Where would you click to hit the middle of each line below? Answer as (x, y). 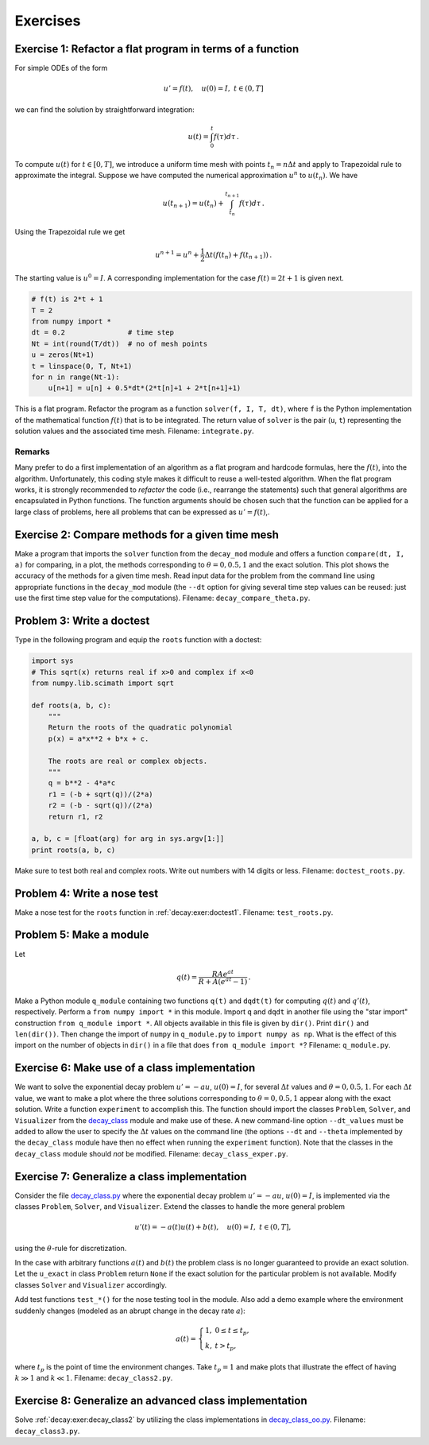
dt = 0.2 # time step (103, 333)
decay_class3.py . (47, 1431)
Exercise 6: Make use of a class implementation (135, 1068)
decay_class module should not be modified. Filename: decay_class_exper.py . (152, 1153)
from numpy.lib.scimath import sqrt (103, 683)
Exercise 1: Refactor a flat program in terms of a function (157, 49)
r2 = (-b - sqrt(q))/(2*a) (101, 806)
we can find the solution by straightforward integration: (104, 109)
